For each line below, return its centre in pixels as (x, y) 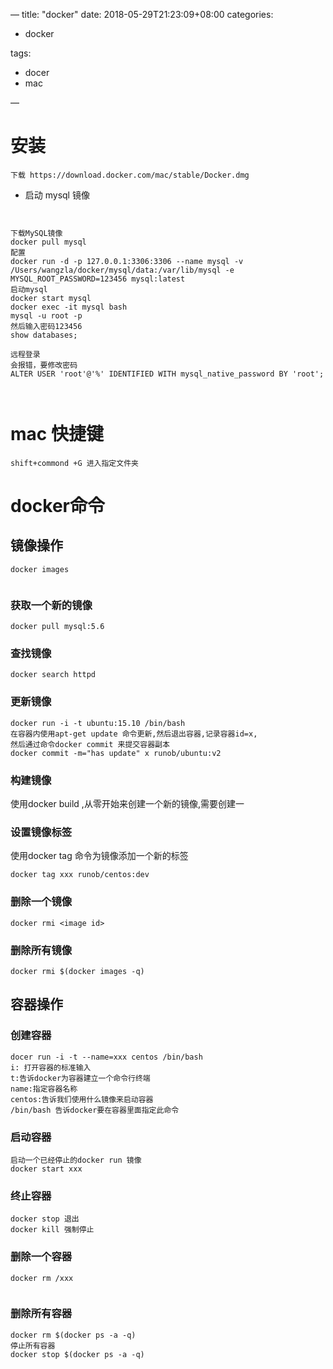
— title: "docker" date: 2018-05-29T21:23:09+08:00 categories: (142, 14)
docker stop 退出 (45, 1219)
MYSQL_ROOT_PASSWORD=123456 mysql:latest (98, 279)
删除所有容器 (41, 1314)
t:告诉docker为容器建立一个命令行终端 (80, 1078)
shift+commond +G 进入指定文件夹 (74, 463)
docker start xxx (46, 1169)
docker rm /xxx (42, 1278)
